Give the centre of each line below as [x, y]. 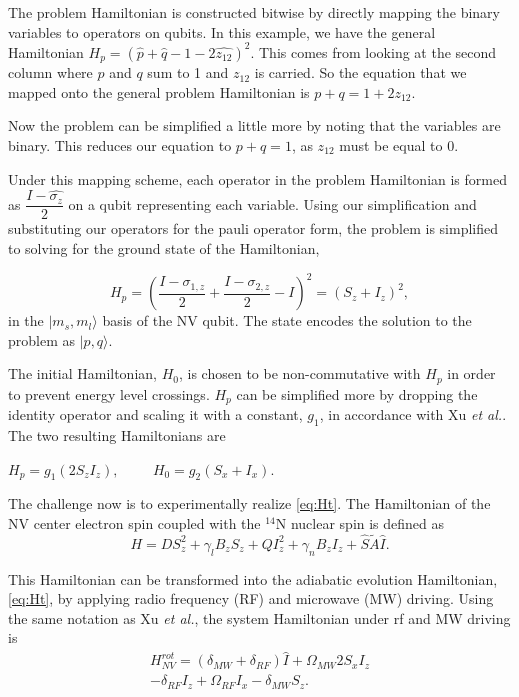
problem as [42, 339]
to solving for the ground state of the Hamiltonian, [164, 247]
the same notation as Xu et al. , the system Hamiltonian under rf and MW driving [259, 617]
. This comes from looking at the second [373, 51]
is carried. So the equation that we [360, 72]
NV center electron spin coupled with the [134, 522]
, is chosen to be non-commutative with [299, 373]
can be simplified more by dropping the [357, 393]
